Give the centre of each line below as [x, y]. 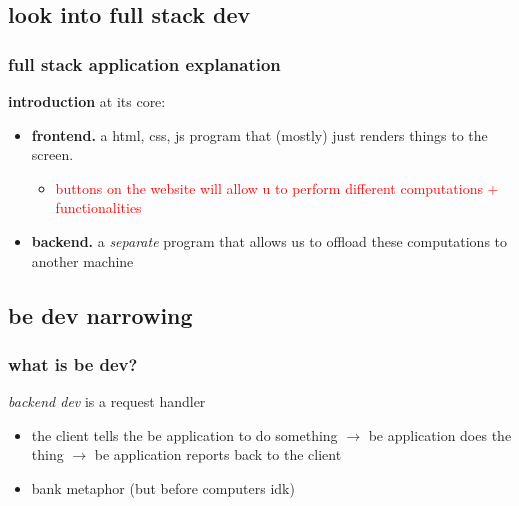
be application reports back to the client [218, 454]
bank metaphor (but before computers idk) [163, 487]
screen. [52, 154]
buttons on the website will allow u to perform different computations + [277, 187]
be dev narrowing [100, 314]
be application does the [440, 434]
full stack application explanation [144, 63]
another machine [82, 260]
